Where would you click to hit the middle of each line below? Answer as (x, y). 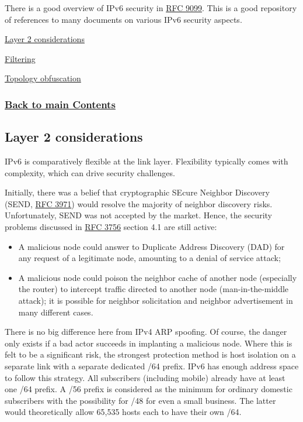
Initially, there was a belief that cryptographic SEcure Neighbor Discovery (137, 192)
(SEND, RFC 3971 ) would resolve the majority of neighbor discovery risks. (139, 203)
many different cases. (56, 312)
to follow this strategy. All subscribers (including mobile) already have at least (145, 377)
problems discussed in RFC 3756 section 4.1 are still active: (111, 226)
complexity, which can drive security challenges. (90, 172)
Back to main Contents (60, 104)
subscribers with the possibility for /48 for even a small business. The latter (140, 400)
